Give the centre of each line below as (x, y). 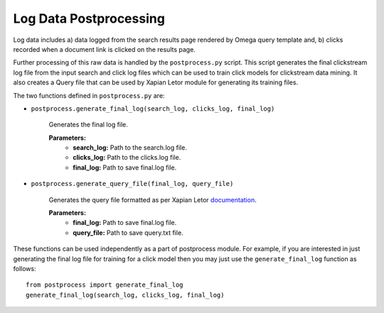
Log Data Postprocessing (89, 18)
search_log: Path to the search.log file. (130, 148)
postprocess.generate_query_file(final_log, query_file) (132, 184)
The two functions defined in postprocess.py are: (89, 95)
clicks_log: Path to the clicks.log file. (127, 158)
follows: (25, 268)
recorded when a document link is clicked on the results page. (104, 49)
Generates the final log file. (88, 125)
